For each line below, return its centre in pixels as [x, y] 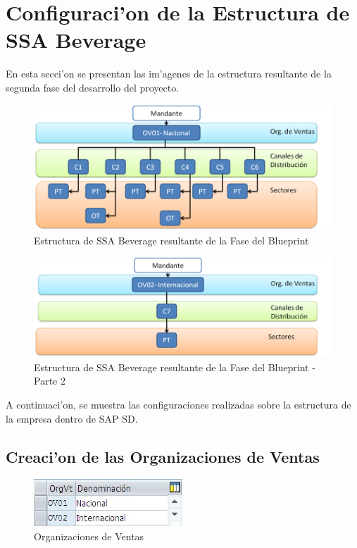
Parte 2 [50, 381]
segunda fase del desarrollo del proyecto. [93, 87]
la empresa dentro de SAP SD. [72, 418]
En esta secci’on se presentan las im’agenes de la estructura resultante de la [169, 74]
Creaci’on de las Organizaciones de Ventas [163, 456]
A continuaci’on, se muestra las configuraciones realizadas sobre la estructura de [178, 405]
